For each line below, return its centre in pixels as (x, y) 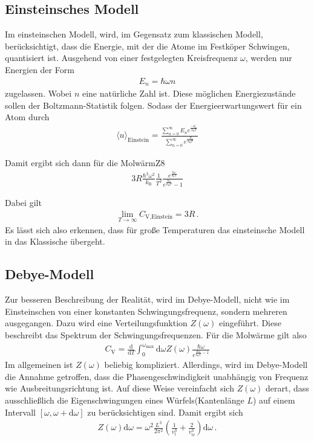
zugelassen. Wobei (38, 93)
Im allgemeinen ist (39, 365)
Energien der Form (40, 69)
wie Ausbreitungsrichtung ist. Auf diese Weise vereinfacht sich (119, 388)
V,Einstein (159, 217)
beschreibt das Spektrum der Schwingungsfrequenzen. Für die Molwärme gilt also (156, 335)
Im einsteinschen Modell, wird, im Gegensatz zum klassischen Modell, (134, 34)
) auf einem (274, 400)
